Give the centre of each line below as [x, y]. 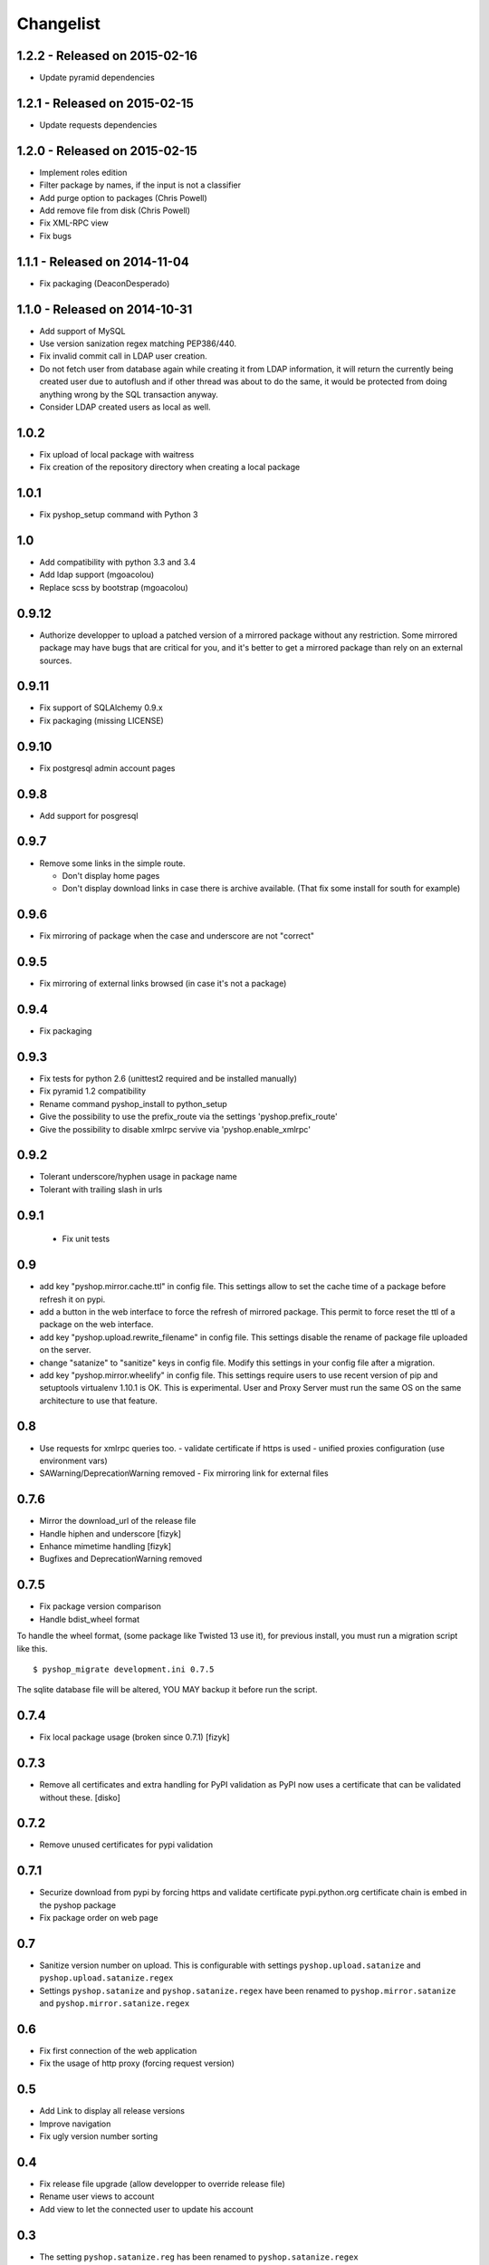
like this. [32, 1648]
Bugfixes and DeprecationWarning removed [121, 1559]
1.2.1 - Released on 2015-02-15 [105, 103]
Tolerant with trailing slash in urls [101, 1189]
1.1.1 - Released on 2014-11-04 [103, 261]
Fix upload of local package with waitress [117, 454]
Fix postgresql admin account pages [107, 768]
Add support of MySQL [82, 331]
